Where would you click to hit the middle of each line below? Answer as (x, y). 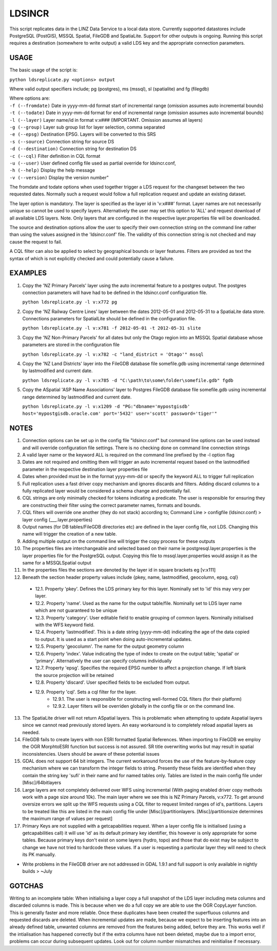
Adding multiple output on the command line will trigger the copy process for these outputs (119, 541)
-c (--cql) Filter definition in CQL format (55, 156)
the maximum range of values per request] (67, 819)
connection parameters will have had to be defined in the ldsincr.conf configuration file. (115, 292)
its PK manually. (39, 855)
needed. (31, 732)
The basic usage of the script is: (44, 70)
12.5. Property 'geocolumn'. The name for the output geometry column (110, 646)
